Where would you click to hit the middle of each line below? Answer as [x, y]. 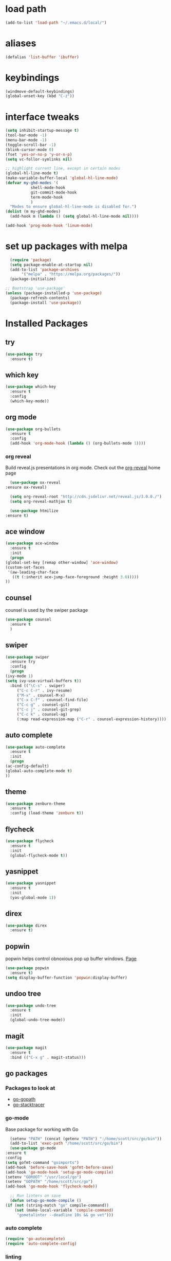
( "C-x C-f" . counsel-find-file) [52, 700]
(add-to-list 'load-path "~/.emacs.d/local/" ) [56, 23]
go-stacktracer [28, 1105]
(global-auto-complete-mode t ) [39, 771]
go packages [26, 1073]
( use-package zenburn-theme [35, 804]
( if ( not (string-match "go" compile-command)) [57, 1205]
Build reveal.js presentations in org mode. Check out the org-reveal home [83, 468]
